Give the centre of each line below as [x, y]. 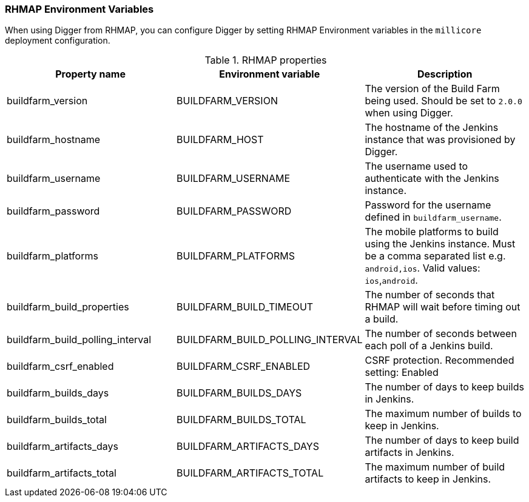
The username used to [416, 166]
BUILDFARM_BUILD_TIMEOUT [245, 307]
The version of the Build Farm [432, 89]
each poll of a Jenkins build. [429, 346]
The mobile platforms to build [432, 232]
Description [445, 74]
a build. [382, 319]
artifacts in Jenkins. [409, 453]
